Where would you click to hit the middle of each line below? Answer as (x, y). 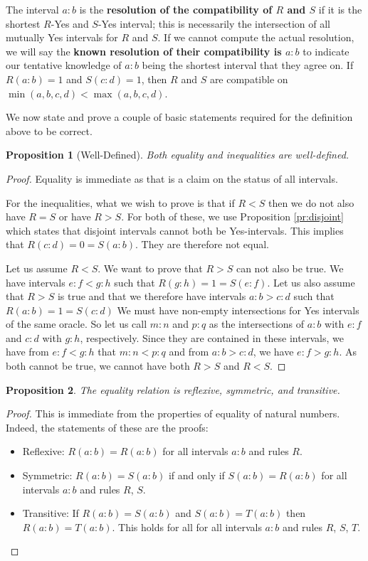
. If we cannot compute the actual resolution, (256, 37)
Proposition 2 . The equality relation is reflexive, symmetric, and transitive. (173, 389)
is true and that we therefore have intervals (152, 296)
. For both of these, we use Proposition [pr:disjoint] (232, 217)
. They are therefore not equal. (203, 244)
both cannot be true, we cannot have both (98, 366)
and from (189, 352)
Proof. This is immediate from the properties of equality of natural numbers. (173, 413)
